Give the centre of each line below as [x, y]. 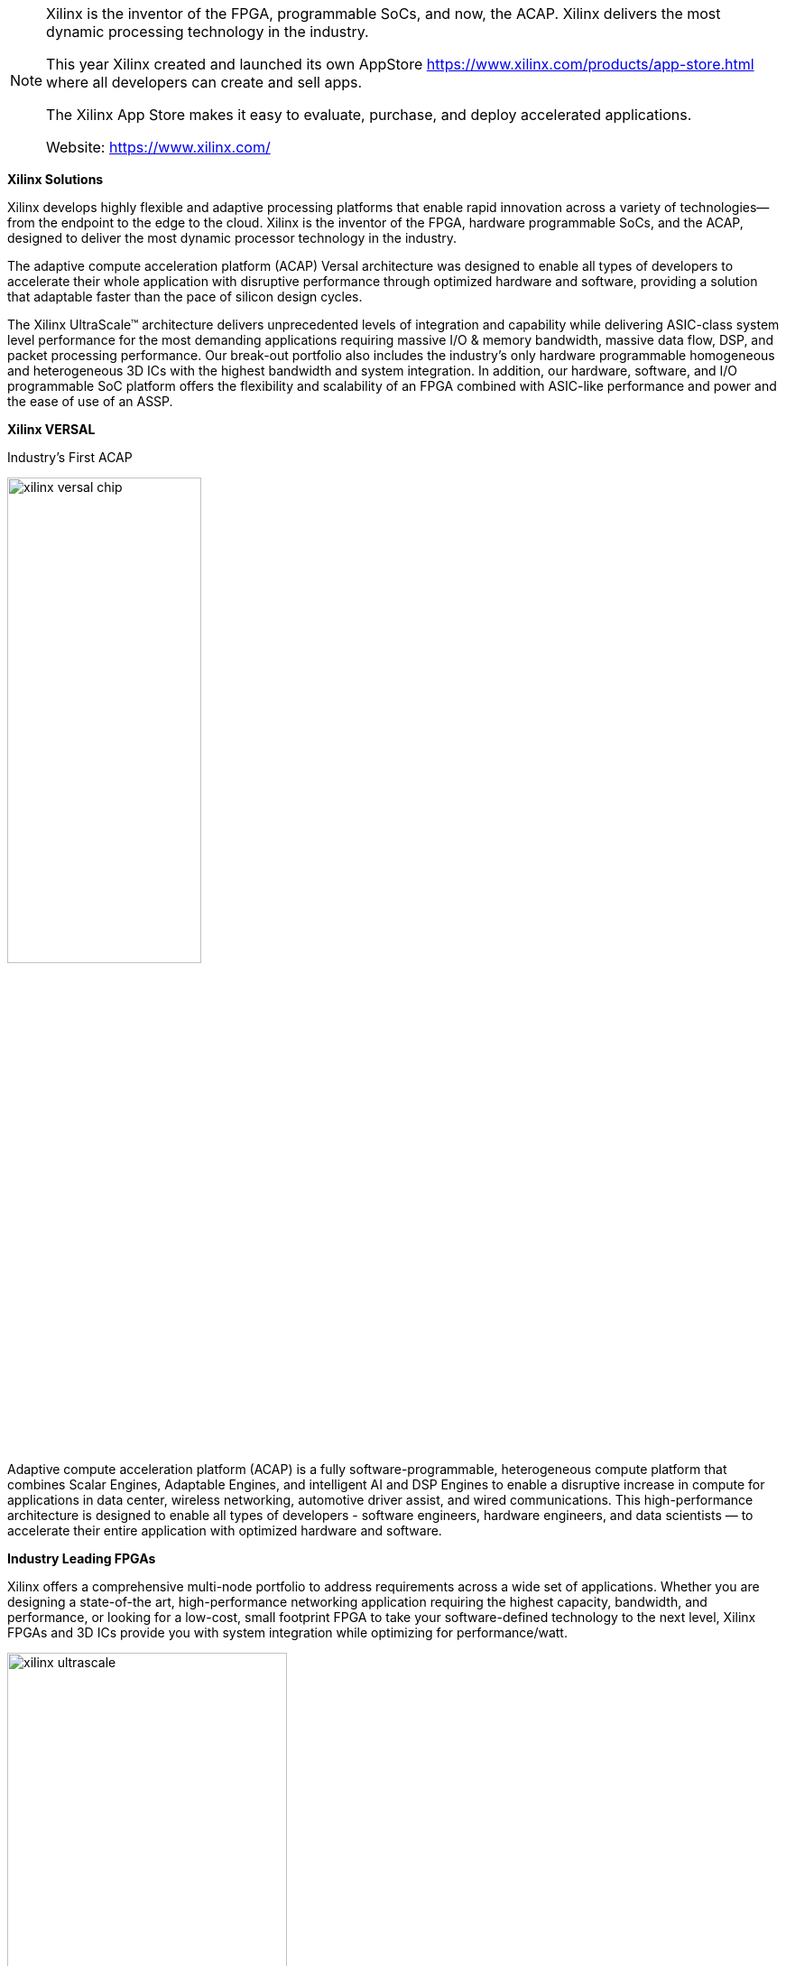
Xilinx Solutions [55, 179]
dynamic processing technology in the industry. [208, 32]
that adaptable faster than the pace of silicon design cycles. [185, 297]
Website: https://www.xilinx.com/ [158, 147]
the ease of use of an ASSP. [90, 401]
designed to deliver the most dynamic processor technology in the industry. [232, 238]
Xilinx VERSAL [51, 429]
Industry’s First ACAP [70, 457]
